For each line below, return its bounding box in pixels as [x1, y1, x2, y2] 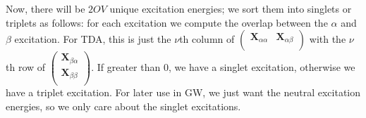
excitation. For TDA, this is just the [14, 32, 171, 46]
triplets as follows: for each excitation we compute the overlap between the [6, 15, 328, 29]
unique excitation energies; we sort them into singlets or [109, 1, 352, 15]
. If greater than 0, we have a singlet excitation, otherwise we [91, 60, 355, 74]
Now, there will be [6, 1, 85, 15]
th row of [6, 60, 46, 74]
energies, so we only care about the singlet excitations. [6, 98, 241, 113]
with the [309, 32, 346, 46]
